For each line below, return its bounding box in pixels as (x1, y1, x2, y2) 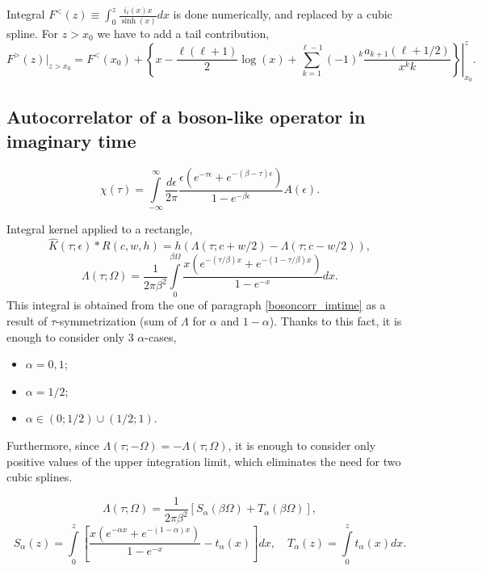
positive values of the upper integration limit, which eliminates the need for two (6, 452, 401, 469)
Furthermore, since (6, 436, 99, 453)
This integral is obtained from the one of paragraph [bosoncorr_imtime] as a (6, 296, 386, 313)
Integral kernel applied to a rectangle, (6, 220, 193, 237)
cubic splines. (6, 468, 73, 485)
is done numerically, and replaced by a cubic (173, 6, 392, 23)
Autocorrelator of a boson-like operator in (6, 104, 366, 129)
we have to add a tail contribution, (97, 24, 270, 41)
